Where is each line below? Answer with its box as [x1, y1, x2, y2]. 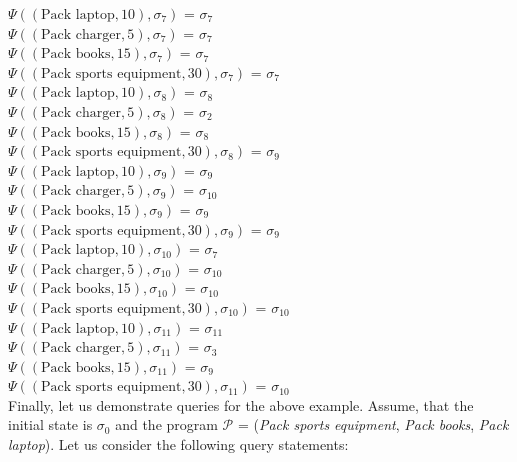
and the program [115, 414, 218, 435]
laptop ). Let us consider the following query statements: [8, 434, 349, 455]
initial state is [8, 414, 93, 435]
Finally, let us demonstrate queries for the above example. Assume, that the [8, 394, 474, 415]
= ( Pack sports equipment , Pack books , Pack [237, 414, 509, 435]
